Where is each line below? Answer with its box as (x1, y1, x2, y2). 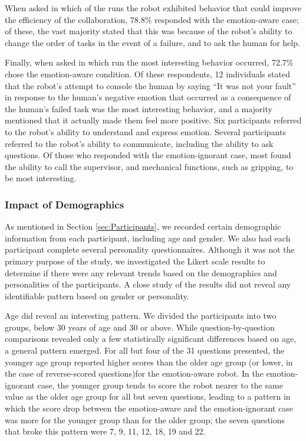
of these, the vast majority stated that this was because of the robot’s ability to (5, 25, 292, 37)
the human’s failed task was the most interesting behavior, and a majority (5, 102, 272, 115)
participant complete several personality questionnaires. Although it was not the (5, 243, 295, 256)
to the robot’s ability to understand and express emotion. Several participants (5, 125, 287, 138)
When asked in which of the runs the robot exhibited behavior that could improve (5, 2, 302, 14)
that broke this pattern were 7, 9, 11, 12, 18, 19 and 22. (5, 425, 206, 437)
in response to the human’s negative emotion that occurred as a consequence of (5, 91, 291, 103)
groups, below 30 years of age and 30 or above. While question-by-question (5, 321, 275, 333)
